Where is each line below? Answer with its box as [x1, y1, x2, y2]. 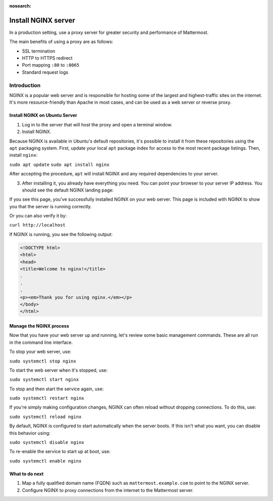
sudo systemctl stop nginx [9, 358, 76, 364]
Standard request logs [22, 69, 68, 75]
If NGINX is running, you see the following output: [9, 231, 113, 237]
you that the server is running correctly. [9, 203, 92, 209]
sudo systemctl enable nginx [9, 458, 82, 464]
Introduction [9, 81, 40, 88]
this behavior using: [9, 430, 51, 436]
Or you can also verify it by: [9, 213, 67, 219]
